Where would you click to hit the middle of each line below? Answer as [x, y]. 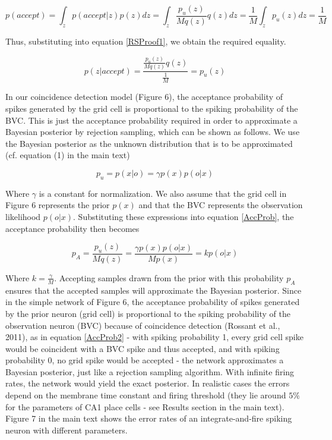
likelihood [23, 216]
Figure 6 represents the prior [58, 205]
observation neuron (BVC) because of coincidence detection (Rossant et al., [143, 325]
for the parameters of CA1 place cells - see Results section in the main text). [145, 406]
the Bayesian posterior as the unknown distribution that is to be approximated [149, 143]
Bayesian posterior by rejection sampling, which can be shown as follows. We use [153, 132]
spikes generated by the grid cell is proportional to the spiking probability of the [152, 108]
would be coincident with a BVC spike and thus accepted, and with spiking [143, 348]
